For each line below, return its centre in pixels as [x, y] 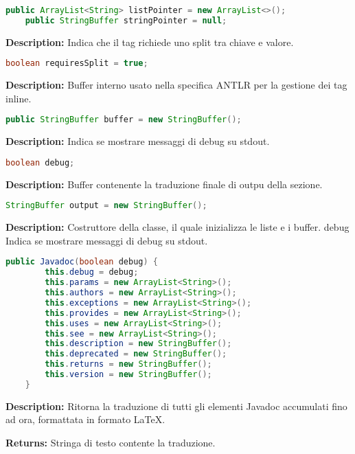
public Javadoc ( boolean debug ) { [82, 262]
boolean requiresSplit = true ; [77, 64]
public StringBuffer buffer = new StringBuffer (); [124, 120]
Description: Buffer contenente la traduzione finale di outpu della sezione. [164, 184]
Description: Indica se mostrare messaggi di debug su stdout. [138, 141]
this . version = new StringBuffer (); [128, 375]
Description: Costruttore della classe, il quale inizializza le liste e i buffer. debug [177, 227]
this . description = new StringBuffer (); [138, 344]
